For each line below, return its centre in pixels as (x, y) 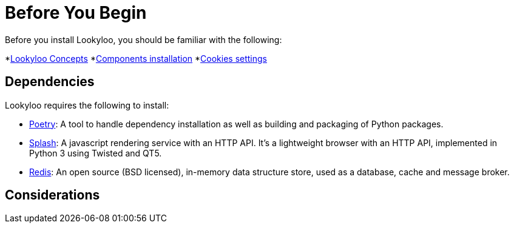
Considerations (52, 195)
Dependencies (50, 82)
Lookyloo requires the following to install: (87, 105)
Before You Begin (76, 13)
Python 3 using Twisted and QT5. (96, 153)
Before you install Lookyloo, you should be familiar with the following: (144, 39)
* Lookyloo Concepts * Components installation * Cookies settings (136, 58)
